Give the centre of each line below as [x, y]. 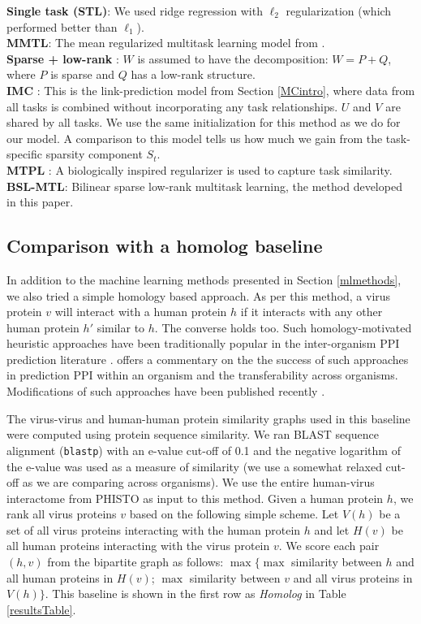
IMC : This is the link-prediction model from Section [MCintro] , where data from [211, 90]
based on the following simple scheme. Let [234, 514]
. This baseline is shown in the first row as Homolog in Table [195, 594]
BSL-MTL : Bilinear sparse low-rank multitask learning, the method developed [204, 186]
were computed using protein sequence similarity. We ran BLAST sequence [193, 434]
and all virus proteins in [353, 577]
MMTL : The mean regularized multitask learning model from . [166, 43]
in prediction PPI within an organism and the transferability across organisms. [202, 375]
